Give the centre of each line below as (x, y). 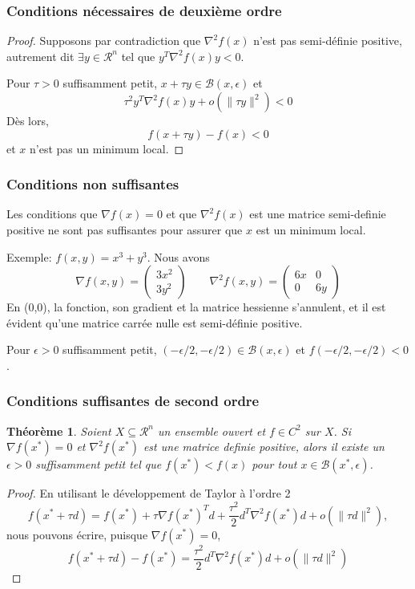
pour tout (274, 464)
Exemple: (29, 256)
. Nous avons (178, 256)
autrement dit (40, 56)
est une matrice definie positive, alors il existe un (264, 447)
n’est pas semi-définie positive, (328, 41)
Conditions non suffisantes (93, 184)
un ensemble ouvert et (212, 431)
